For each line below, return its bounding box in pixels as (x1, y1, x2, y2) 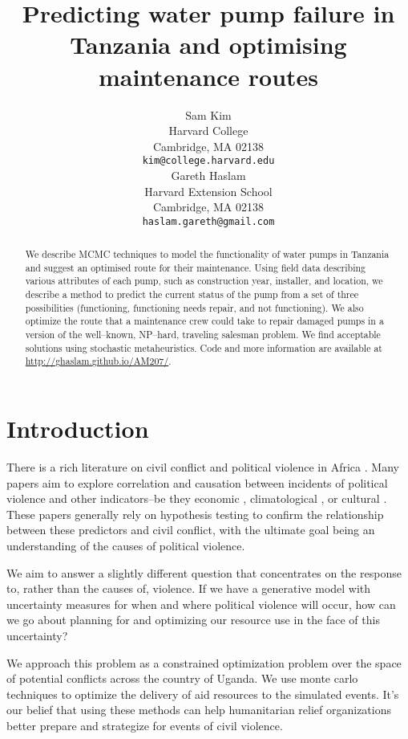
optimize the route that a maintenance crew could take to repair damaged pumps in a (25, 314, 384, 328)
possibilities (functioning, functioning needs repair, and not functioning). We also (25, 300, 364, 314)
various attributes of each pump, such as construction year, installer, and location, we (25, 274, 383, 288)
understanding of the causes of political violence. (6, 537, 245, 553)
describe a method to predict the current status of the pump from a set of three (25, 288, 359, 301)
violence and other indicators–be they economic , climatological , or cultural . (6, 490, 387, 507)
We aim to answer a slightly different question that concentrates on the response (6, 564, 402, 581)
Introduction (6, 412, 149, 445)
